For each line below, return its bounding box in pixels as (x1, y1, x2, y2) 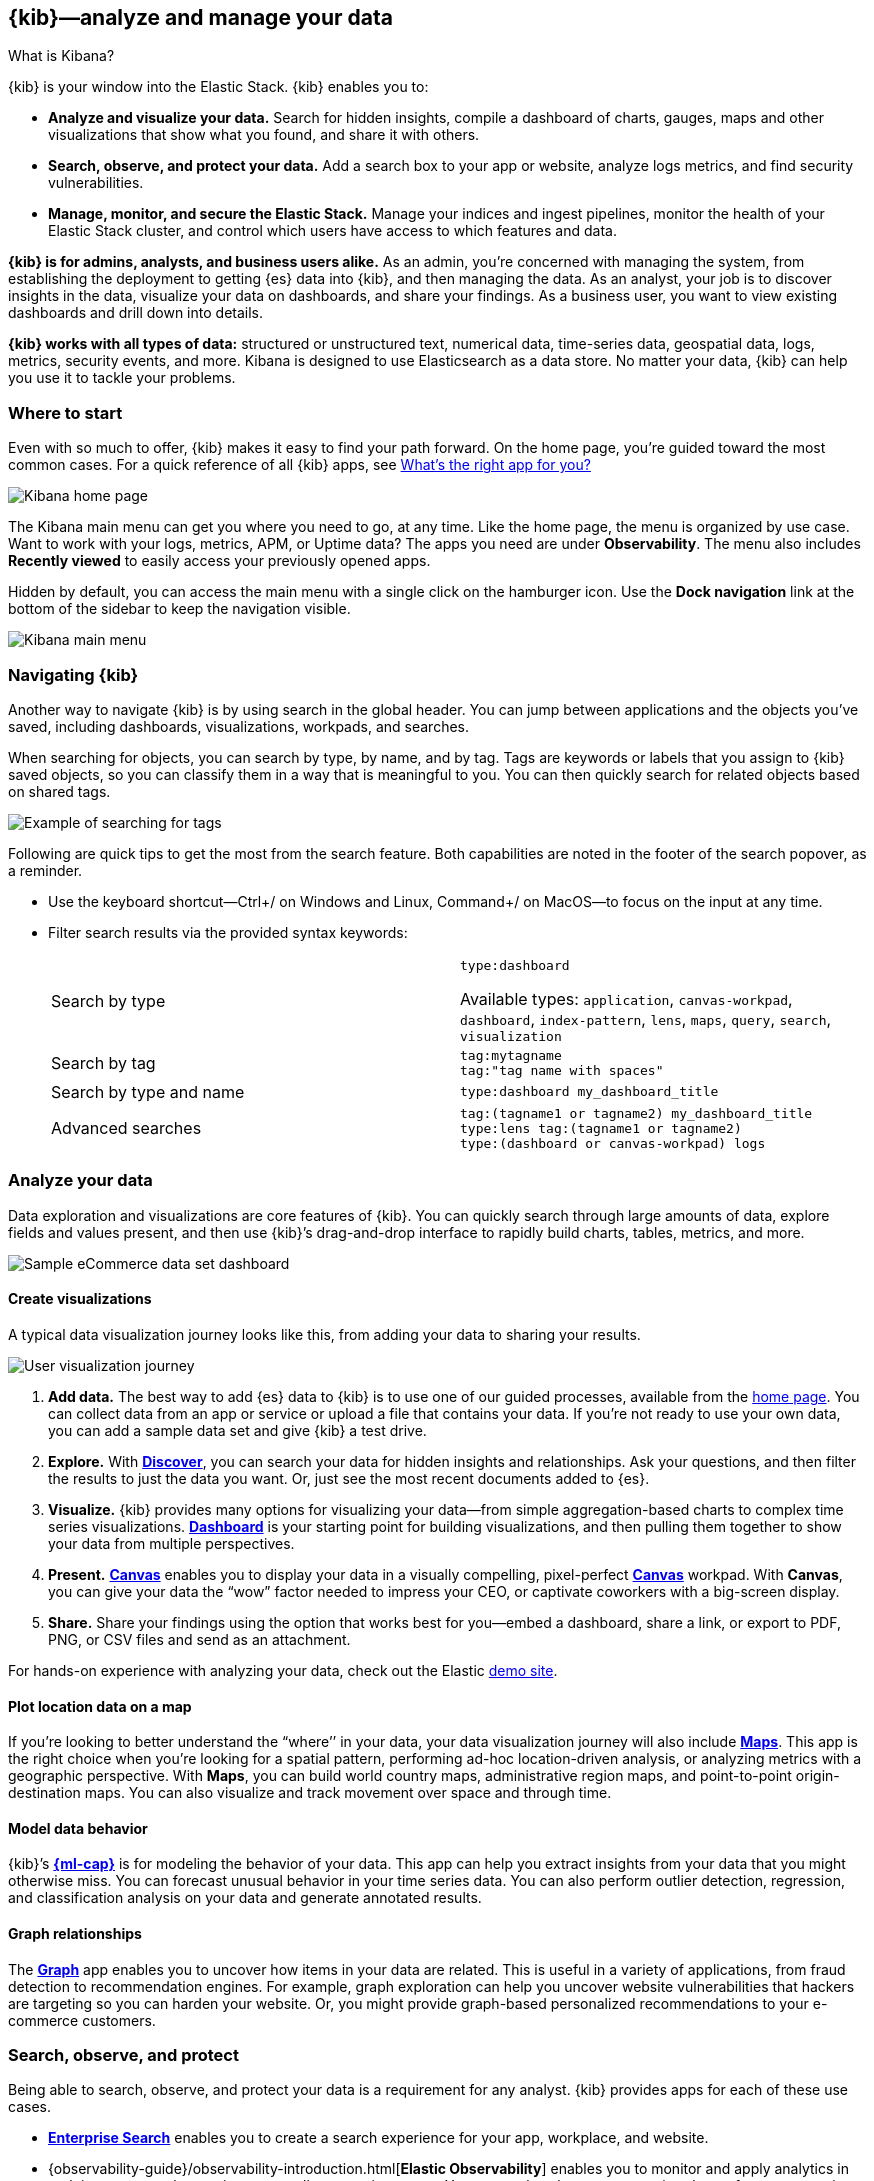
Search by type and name (51, 1081, 245, 1102)
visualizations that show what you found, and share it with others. (48, 126, 480, 144)
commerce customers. (8, 2011, 156, 2029)
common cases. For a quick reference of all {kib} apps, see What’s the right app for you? (8, 456, 591, 474)
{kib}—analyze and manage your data (8, 5, 394, 30)
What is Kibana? (8, 47, 115, 65)
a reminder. (8, 861, 83, 879)
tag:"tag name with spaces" (460, 1062, 664, 1078)
